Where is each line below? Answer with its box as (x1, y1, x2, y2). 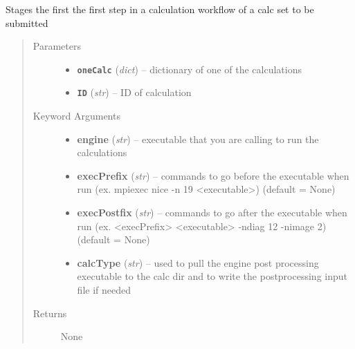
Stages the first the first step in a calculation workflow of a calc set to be (6, 2, 314, 16)
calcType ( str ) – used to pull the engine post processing (77, 255, 319, 270)
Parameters (33, 39, 81, 53)
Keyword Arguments (33, 109, 120, 123)
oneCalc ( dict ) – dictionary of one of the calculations (77, 62, 302, 76)
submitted (6, 15, 48, 30)
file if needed (77, 283, 131, 297)
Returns (33, 305, 67, 320)
